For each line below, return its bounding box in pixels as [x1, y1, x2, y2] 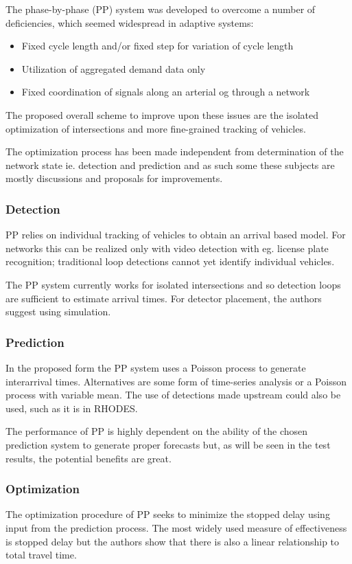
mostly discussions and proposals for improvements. [5, 171, 223, 185]
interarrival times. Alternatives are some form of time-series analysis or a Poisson [5, 374, 347, 388]
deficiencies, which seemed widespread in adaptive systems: [5, 15, 254, 30]
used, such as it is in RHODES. [5, 401, 138, 415]
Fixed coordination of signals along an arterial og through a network [21, 84, 310, 99]
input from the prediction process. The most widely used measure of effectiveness [5, 520, 347, 534]
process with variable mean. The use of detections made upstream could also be [5, 387, 341, 402]
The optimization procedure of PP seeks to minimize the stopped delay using [5, 507, 330, 521]
